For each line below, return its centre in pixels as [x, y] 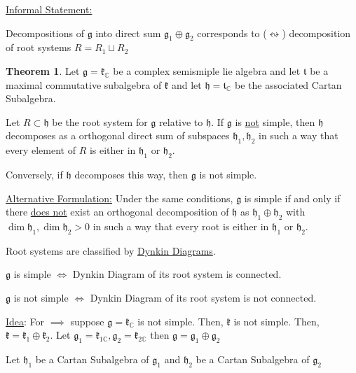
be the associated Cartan [288, 84]
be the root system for [100, 121]
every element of [41, 150]
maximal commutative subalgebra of [84, 84]
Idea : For [25, 321]
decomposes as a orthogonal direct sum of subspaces [118, 135]
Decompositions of [45, 33]
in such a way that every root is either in [181, 226]
